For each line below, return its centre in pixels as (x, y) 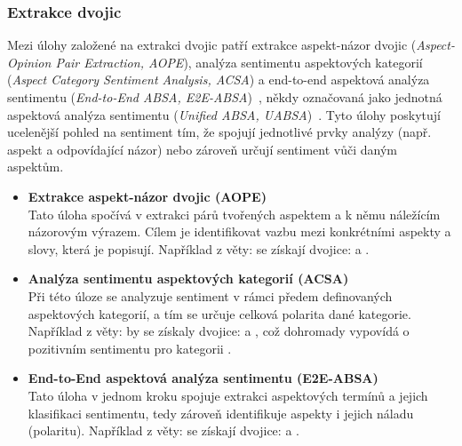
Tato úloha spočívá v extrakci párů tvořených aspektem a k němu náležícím (234, 214)
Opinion (29, 62)
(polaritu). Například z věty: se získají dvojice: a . (163, 430)
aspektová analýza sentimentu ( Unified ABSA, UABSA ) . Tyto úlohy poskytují (224, 114)
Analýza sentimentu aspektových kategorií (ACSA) (188, 279)
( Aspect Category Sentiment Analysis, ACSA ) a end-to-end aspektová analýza (219, 80)
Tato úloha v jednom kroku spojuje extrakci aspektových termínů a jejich (228, 395)
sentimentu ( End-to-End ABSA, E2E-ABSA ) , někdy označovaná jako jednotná (225, 97)
